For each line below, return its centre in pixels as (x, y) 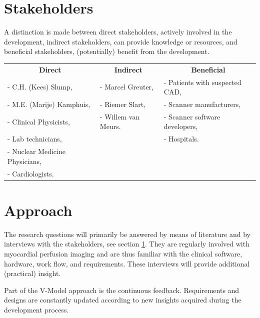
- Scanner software (192, 116)
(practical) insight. (32, 273)
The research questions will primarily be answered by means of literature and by (127, 234)
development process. (36, 309)
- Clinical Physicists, (39, 121)
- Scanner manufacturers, (202, 104)
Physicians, (25, 161)
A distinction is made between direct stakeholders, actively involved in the (118, 32)
